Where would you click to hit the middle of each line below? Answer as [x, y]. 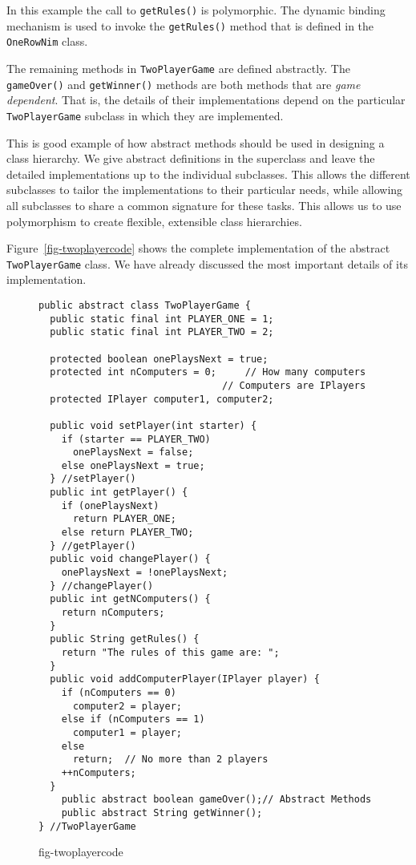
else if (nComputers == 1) [133, 719]
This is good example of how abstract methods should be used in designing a [196, 142]
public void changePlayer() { [130, 559]
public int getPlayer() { [119, 493]
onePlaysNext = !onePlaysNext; [145, 573]
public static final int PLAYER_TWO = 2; [162, 332]
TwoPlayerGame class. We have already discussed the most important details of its [207, 263]
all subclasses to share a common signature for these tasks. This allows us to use [204, 205]
